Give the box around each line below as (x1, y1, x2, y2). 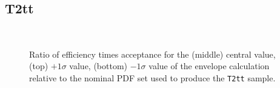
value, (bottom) (69, 59, 128, 72)
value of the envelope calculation (148, 59, 270, 72)
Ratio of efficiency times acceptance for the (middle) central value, (29, 47, 276, 60)
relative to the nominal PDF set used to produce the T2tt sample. (29, 71, 276, 84)
